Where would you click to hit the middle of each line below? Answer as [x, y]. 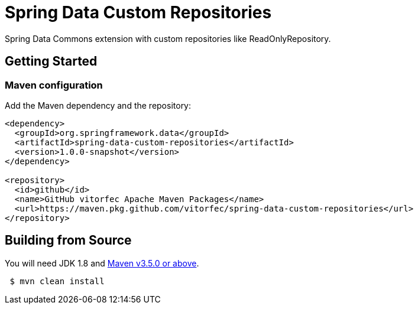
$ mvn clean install [57, 281]
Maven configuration [54, 85]
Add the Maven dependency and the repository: [98, 105]
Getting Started [51, 61]
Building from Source [68, 240]
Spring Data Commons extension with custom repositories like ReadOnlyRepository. [168, 38]
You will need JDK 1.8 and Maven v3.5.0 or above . [102, 263]
